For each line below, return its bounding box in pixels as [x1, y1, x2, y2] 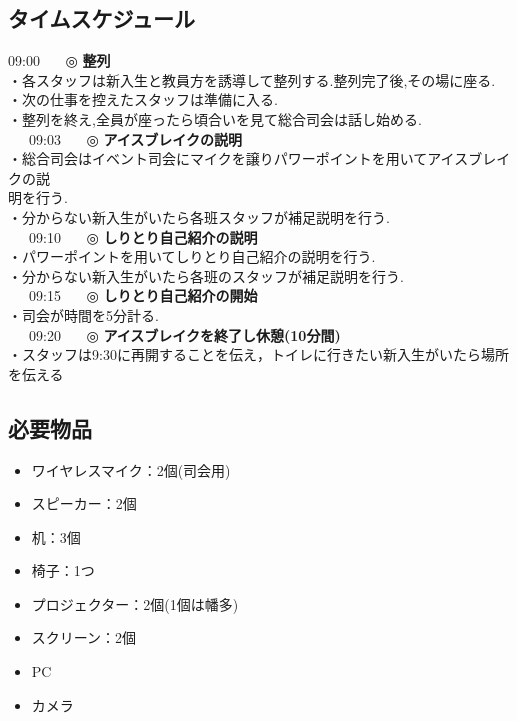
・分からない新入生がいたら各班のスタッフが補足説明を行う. [8, 265, 404, 286]
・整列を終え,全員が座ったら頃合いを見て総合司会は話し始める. [8, 108, 422, 129]
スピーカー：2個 [31, 493, 137, 514]
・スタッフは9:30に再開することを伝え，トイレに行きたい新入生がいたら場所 [8, 344, 509, 365]
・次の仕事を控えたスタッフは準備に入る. [8, 89, 278, 110]
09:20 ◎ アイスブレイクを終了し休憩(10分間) [28, 324, 341, 345]
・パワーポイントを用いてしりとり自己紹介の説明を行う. [8, 246, 376, 267]
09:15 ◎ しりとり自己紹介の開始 [28, 285, 258, 306]
